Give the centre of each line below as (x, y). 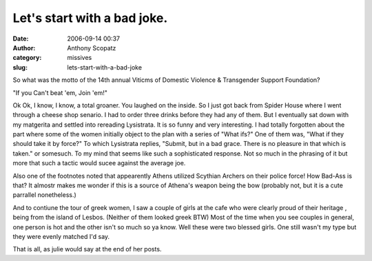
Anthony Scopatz (92, 48)
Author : (24, 48)
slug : (20, 67)
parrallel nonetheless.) (45, 195)
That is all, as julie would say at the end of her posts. (87, 249)
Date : (21, 39)
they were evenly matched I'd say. (61, 236)
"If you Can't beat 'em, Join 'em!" (60, 92)
